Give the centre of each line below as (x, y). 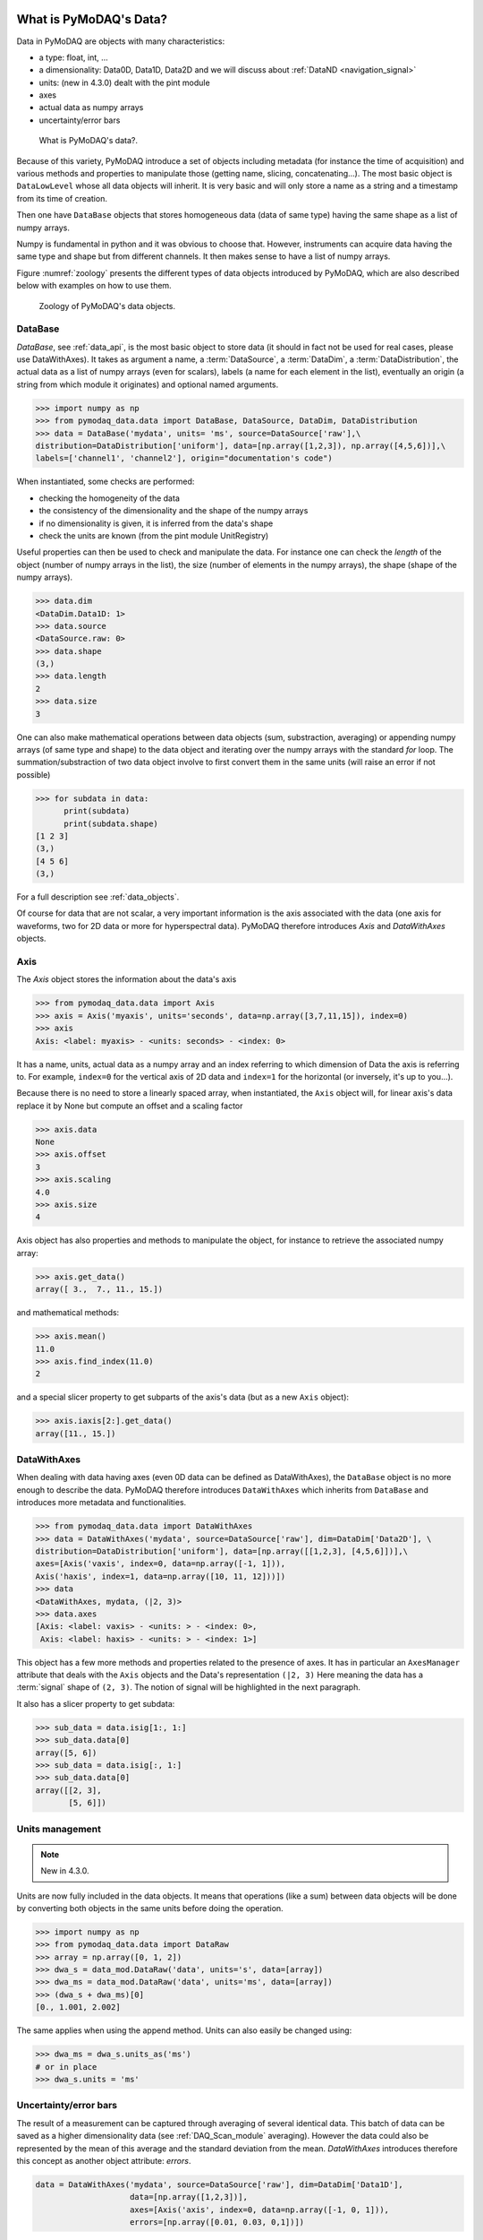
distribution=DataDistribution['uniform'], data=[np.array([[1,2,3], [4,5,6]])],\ (222, 1551)
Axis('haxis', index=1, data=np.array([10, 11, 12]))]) (161, 1576)
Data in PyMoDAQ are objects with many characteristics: (121, 41)
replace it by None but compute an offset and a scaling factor (130, 1106)
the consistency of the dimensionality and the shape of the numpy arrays (174, 511)
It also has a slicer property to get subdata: (96, 1703)
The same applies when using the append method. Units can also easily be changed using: (184, 2030)
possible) (34, 774)
